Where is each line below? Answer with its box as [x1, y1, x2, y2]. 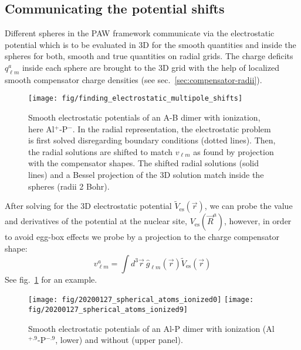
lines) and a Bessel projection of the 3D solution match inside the [28, 169, 264, 180]
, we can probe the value [204, 200, 293, 212]
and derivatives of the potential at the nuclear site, [5, 215, 187, 227]
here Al [28, 122, 55, 135]
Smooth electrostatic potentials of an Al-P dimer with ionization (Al [28, 322, 275, 334]
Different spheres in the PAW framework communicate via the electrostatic [5, 27, 275, 39]
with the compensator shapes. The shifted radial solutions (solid [28, 157, 259, 169]
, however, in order [224, 215, 292, 227]
